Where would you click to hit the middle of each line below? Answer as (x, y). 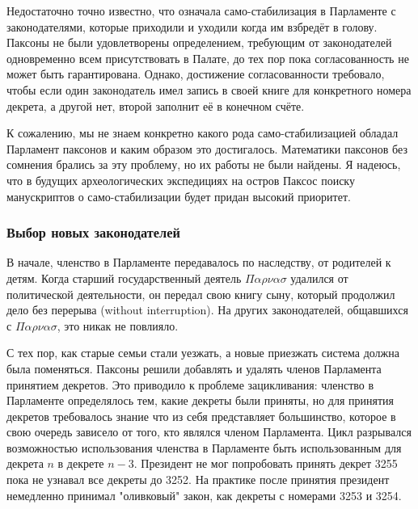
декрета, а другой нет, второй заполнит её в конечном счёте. (156, 105)
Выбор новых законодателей (93, 232)
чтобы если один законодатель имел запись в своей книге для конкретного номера (209, 89)
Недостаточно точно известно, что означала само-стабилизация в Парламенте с (201, 11)
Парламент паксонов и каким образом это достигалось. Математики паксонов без (207, 148)
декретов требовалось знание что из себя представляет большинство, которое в (201, 416)
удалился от (319, 278)
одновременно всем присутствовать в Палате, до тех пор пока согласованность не (208, 58)
